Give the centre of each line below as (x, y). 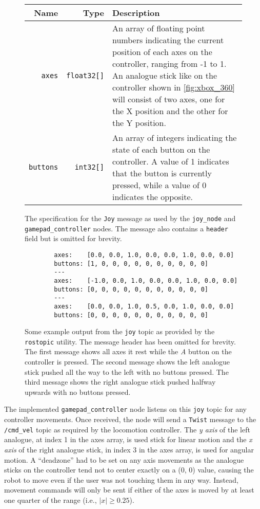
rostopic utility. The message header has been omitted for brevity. (130, 341)
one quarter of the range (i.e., (51, 499)
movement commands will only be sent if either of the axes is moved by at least (129, 490)
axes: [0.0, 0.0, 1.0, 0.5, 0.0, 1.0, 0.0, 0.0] (144, 306)
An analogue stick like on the (165, 75)
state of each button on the (161, 149)
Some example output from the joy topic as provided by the (120, 331)
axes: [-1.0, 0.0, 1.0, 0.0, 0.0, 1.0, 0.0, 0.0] (146, 280)
